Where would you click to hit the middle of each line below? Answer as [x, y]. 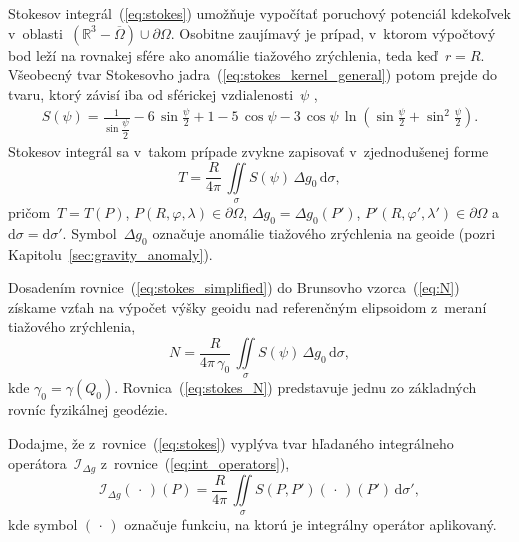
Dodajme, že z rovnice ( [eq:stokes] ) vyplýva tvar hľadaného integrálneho [231, 443]
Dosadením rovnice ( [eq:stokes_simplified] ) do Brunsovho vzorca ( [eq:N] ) [234, 287]
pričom [29, 212]
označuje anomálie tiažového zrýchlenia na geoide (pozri [324, 232]
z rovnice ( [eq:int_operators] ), [195, 462]
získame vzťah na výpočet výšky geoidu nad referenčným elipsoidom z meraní [247, 306]
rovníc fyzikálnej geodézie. [88, 409]
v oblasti [35, 32]
